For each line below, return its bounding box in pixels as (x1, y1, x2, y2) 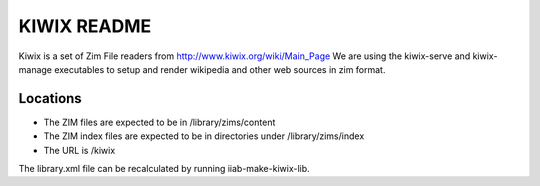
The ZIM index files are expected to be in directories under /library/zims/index (43, 130, 365, 142)
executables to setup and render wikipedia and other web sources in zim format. (53, 63, 386, 75)
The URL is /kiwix (43, 144, 116, 156)
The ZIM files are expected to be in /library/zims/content (43, 116, 276, 128)
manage (18, 63, 53, 75)
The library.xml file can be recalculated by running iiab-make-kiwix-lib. (18, 163, 310, 175)
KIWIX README (18, 15, 152, 37)
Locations (18, 90, 82, 107)
